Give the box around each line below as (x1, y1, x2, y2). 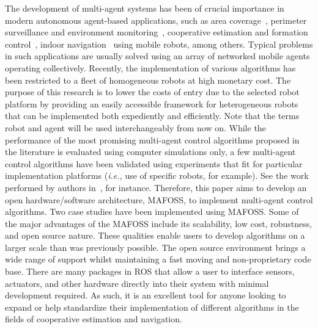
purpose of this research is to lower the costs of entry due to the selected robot (5, 85, 300, 98)
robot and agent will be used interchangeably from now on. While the (5, 121, 266, 134)
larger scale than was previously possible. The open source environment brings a (5, 240, 306, 253)
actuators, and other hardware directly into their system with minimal (5, 277, 269, 289)
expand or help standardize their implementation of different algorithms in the (5, 300, 299, 313)
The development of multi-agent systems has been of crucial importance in (5, 2, 284, 14)
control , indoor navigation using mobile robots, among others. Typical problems (5, 37, 313, 50)
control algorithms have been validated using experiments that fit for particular (5, 157, 303, 170)
